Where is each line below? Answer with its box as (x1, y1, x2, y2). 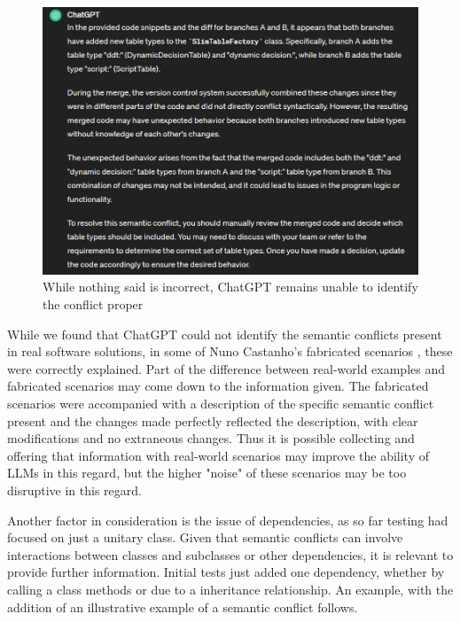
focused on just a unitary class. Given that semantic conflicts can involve (7, 528, 403, 547)
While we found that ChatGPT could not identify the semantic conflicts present (7, 324, 442, 343)
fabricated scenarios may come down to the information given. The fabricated (7, 377, 429, 395)
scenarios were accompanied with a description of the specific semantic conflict (7, 393, 434, 412)
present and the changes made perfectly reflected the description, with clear (7, 411, 418, 430)
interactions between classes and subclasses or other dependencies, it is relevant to (7, 545, 454, 564)
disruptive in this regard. (7, 480, 142, 499)
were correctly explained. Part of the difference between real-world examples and (7, 359, 446, 377)
